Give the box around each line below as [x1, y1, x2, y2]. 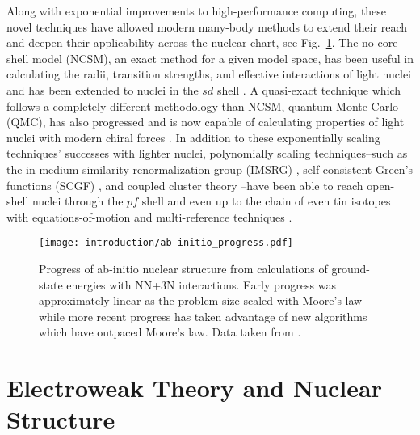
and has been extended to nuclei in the [6, 81, 199, 98]
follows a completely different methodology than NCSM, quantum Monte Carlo [6, 97, 399, 114]
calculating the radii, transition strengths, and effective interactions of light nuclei [6, 65, 411, 82]
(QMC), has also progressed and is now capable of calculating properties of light [6, 113, 405, 130]
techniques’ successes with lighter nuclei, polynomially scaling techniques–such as [6, 145, 408, 162]
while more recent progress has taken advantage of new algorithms [39, 307, 367, 324]
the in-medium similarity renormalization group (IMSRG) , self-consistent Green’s [6, 160, 414, 177]
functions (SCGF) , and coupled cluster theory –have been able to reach [6, 176, 363, 193]
